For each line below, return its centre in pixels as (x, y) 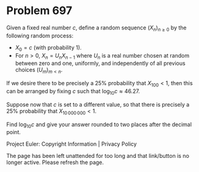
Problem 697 (39, 11)
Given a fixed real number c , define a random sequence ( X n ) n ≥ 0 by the (96, 28)
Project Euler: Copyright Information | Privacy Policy (72, 144)
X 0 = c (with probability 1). (48, 48)
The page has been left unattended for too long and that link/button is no (98, 156)
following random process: (40, 36)
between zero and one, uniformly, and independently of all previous (100, 63)
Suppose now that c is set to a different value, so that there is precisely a (98, 104)
